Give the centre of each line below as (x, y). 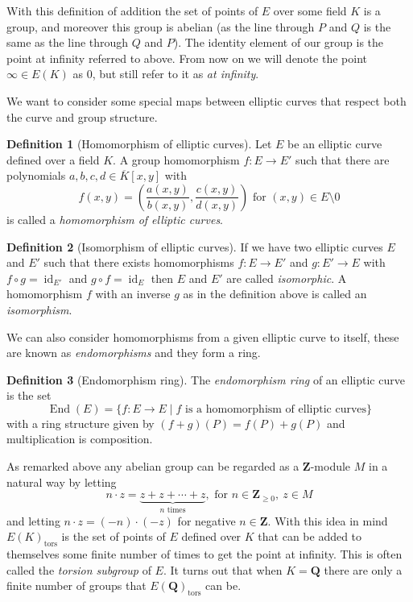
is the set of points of (114, 536)
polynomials (36, 175)
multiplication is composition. (80, 439)
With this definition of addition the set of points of (132, 10)
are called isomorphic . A (287, 278)
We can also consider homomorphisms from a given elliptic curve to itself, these (203, 336)
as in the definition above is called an (275, 294)
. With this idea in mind (328, 520)
